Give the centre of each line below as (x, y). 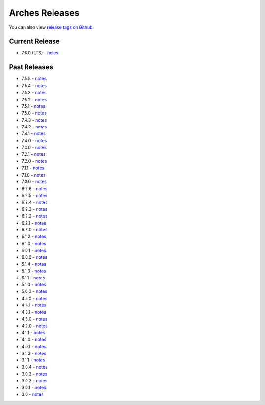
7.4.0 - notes (34, 140)
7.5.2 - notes (34, 99)
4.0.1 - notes (34, 346)
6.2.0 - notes (34, 229)
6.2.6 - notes (34, 188)
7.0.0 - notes (34, 182)
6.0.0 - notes (34, 257)
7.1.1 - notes (33, 168)
